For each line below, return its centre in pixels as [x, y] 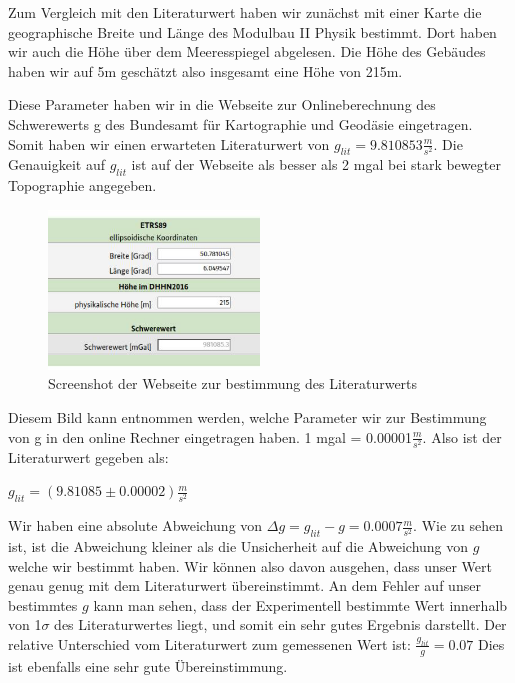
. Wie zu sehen [458, 525]
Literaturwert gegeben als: [88, 456]
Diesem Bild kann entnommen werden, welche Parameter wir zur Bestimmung [247, 417]
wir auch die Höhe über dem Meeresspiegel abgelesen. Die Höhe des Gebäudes [247, 51]
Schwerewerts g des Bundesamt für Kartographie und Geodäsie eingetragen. [240, 123]
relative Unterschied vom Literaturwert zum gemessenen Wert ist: [209, 643]
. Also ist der [462, 436]
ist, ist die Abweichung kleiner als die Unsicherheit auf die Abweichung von [238, 545]
